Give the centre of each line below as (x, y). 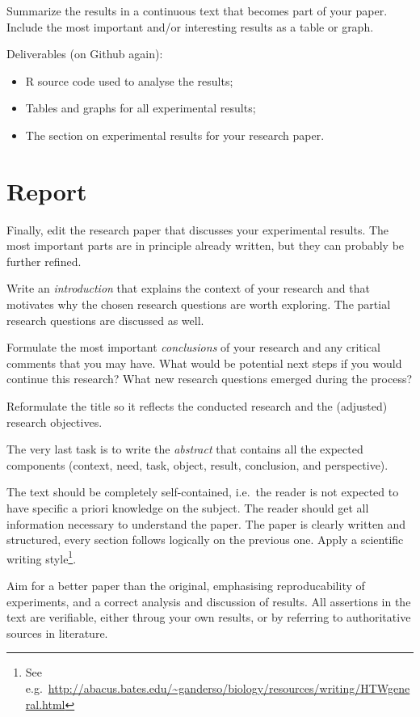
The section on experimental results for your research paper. (175, 135)
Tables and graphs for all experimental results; (141, 108)
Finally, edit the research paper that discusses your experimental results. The (198, 229)
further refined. (44, 261)
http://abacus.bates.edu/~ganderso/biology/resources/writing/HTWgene (229, 688)
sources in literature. (57, 633)
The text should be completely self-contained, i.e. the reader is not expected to (203, 492)
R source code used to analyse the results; (129, 80)
